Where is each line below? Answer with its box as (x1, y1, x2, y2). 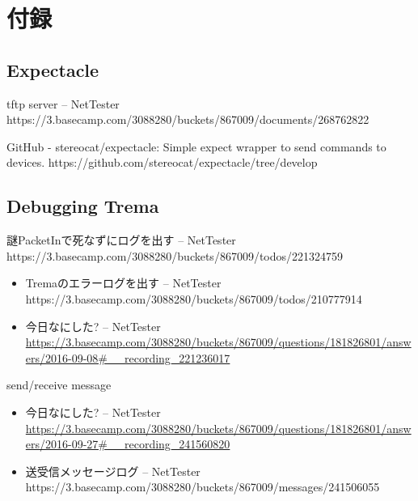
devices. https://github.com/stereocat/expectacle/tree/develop (6, 154, 318, 171)
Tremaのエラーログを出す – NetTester (25, 274, 222, 291)
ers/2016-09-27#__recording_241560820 (25, 435, 230, 452)
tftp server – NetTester (6, 95, 120, 112)
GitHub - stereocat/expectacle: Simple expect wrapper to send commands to (6, 138, 386, 155)
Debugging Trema (6, 193, 159, 219)
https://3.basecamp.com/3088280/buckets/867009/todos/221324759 (6, 247, 344, 264)
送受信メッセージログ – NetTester (25, 462, 201, 479)
